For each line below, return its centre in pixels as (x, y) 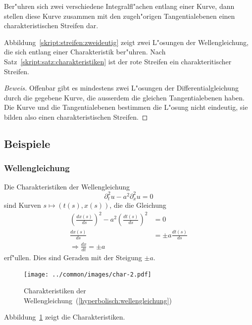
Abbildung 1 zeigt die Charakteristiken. (65, 317)
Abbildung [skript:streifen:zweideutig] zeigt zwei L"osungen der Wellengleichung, (126, 42)
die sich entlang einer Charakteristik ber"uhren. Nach (85, 52)
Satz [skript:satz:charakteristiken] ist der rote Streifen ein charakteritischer (118, 61)
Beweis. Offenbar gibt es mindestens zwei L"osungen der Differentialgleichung (121, 88)
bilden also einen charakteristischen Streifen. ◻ (76, 116)
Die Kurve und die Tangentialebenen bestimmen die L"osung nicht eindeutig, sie (126, 107)
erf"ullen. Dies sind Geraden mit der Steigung (73, 257)
